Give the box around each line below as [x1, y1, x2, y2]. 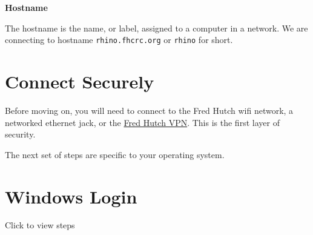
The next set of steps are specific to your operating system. [5, 148, 225, 161]
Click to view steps [5, 219, 75, 231]
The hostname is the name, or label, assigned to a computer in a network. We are [5, 21, 308, 34]
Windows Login [5, 184, 137, 208]
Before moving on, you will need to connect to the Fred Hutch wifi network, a [5, 104, 294, 116]
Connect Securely [5, 69, 154, 94]
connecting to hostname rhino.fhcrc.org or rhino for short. [5, 33, 233, 46]
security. [5, 128, 36, 141]
